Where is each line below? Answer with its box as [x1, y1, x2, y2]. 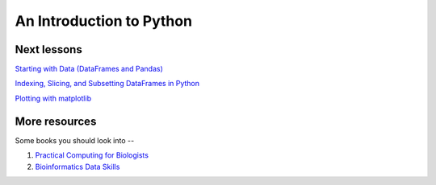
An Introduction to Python [15, 12, 193, 30]
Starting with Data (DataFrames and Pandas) [15, 64, 163, 74]
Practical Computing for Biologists [35, 150, 149, 160]
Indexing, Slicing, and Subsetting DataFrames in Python [15, 79, 200, 88]
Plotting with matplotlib [15, 93, 92, 103]
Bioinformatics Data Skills [35, 162, 120, 171]
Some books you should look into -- [15, 135, 135, 145]
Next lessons [15, 43, 82, 56]
